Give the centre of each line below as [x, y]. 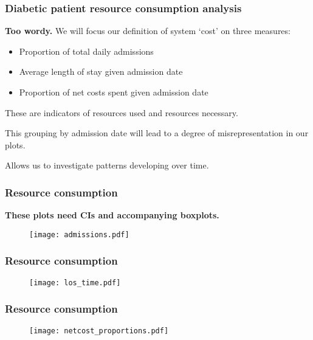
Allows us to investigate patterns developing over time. [107, 165]
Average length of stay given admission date [101, 71]
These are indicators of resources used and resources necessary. [122, 112]
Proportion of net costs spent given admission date [114, 92]
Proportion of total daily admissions [86, 51]
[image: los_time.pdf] [75, 283]
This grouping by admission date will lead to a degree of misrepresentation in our [157, 133]
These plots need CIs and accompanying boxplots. [112, 215]
